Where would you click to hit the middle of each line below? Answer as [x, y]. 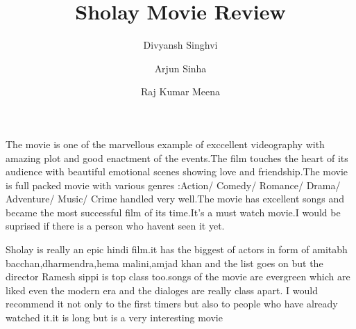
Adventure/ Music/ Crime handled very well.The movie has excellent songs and [175, 199]
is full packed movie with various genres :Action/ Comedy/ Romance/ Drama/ [173, 185]
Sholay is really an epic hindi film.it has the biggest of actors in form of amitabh [177, 249]
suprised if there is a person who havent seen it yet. [115, 226]
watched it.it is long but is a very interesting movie [114, 318]
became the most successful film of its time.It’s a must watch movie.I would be [173, 212]
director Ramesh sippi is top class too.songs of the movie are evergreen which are [178, 276]
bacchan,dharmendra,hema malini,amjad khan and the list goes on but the [164, 263]
